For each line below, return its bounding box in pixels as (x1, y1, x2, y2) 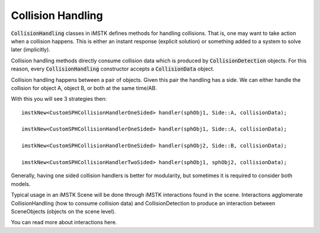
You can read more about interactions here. (11, 219, 117, 226)
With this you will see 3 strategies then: (11, 95, 107, 103)
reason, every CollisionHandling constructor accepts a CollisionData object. (11, 65, 215, 72)
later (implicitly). (11, 46, 50, 53)
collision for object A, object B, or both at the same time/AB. (11, 84, 157, 91)
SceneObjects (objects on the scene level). (11, 208, 116, 215)
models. (11, 180, 31, 187)
